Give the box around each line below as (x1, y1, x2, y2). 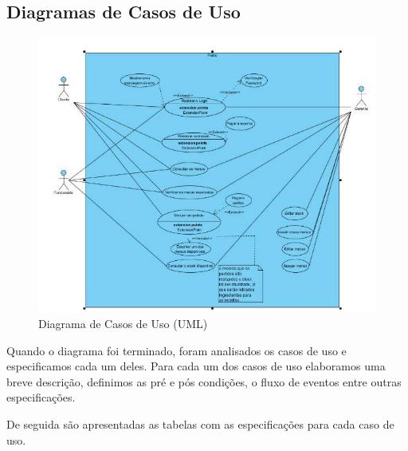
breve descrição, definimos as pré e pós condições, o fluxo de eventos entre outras (6, 373, 402, 390)
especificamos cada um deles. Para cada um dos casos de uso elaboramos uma (6, 358, 386, 374)
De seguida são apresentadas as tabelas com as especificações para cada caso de (6, 416, 394, 433)
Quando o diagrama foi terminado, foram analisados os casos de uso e (6, 342, 347, 358)
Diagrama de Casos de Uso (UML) (38, 315, 208, 332)
